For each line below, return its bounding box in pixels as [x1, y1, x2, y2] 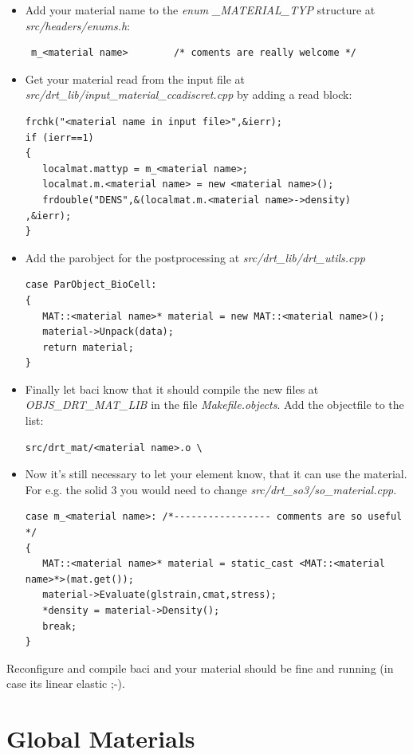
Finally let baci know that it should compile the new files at [25, 380, 319, 397]
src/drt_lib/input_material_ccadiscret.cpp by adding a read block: [25, 86, 352, 103]
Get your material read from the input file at [25, 70, 246, 87]
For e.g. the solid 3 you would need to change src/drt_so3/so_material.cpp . [25, 481, 397, 497]
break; [42, 620, 77, 632]
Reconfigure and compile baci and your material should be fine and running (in [6, 659, 394, 676]
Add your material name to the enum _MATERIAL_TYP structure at [25, 2, 376, 18]
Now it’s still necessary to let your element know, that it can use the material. [25, 465, 407, 482]
